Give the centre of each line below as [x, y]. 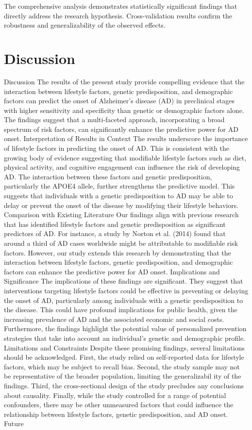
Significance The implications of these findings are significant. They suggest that [124, 281]
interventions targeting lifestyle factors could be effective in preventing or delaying [126, 290]
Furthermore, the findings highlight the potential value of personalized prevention [125, 328]
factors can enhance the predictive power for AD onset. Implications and [112, 271]
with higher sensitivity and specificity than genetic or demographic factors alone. [124, 110]
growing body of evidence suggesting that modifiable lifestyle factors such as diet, [125, 157]
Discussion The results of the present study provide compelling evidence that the [124, 81]
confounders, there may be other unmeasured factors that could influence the [119, 405]
